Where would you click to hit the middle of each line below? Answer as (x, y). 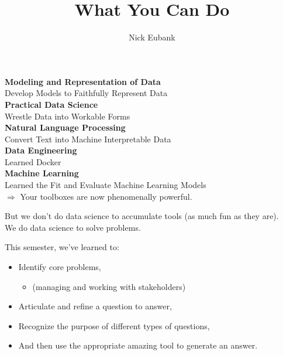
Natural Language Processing (65, 127)
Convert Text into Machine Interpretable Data (88, 139)
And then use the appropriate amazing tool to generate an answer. (138, 345)
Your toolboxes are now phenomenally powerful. (106, 196)
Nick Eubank (152, 37)
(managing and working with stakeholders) (109, 286)
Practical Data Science (51, 104)
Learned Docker (33, 161)
